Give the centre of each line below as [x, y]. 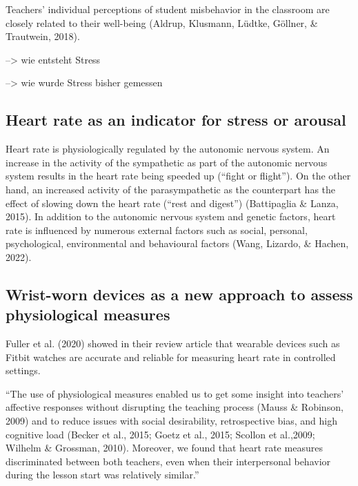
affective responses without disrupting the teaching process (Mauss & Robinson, [175, 407]
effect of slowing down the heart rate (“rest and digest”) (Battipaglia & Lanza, [172, 203]
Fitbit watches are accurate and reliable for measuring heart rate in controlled [171, 357]
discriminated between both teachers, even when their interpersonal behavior [168, 461]
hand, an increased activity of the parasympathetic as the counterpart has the [171, 189]
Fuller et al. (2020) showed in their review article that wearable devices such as [173, 343]
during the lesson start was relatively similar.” [102, 475]
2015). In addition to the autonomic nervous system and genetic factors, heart [171, 216]
